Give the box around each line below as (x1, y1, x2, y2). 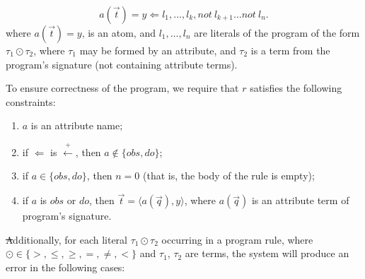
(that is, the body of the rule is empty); (143, 168, 315, 183)
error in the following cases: (6, 259, 125, 274)
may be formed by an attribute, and (79, 43, 236, 57)
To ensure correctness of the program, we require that (6, 81, 239, 95)
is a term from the (250, 43, 330, 57)
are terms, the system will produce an (185, 246, 349, 261)
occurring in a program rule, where (161, 232, 313, 247)
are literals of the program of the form (194, 25, 360, 40)
